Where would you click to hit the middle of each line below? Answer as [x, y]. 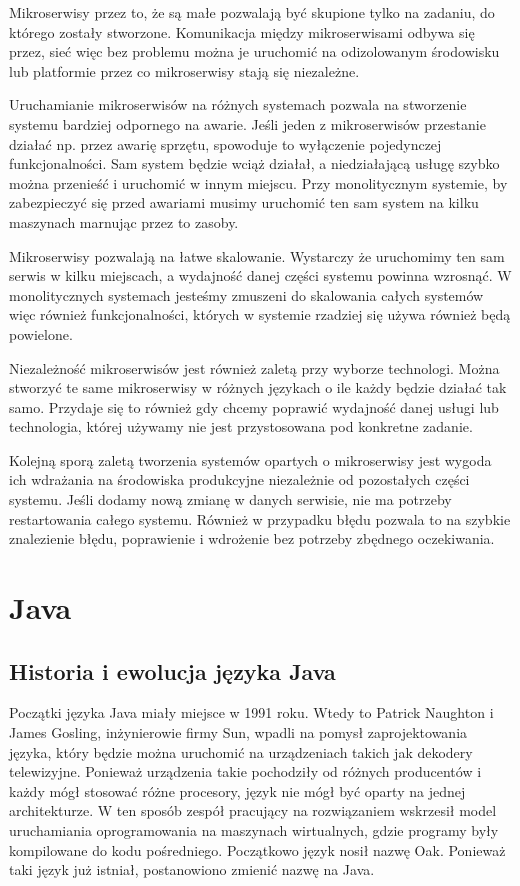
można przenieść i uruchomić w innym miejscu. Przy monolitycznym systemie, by [258, 182]
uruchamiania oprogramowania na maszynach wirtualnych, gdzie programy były [254, 829]
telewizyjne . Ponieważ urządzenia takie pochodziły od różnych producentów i [245, 771]
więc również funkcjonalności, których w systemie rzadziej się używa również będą [260, 314]
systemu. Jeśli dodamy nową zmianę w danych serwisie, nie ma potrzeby [230, 499]
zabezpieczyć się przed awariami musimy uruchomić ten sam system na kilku [244, 202]
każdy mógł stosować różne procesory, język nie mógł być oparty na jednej [237, 790]
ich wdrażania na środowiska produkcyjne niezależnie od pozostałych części [239, 479]
